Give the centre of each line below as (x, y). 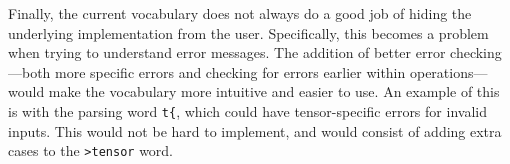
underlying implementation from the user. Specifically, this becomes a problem (248, 32)
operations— (448, 71)
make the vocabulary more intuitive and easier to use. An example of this (274, 91)
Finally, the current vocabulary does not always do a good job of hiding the (240, 13)
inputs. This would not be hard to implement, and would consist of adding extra (255, 130)
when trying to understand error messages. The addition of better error (227, 52)
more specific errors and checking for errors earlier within (230, 71)
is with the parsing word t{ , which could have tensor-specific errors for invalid (247, 110)
